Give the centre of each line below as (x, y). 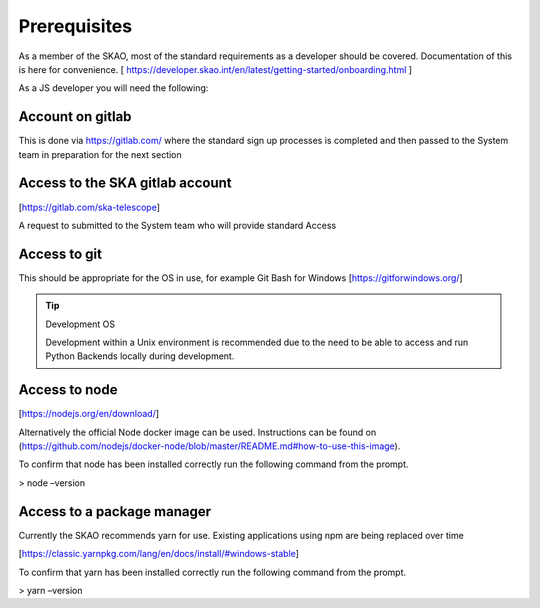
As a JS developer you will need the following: (113, 88)
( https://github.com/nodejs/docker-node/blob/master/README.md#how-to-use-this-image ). (209, 446)
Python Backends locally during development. (140, 356)
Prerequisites (75, 26)
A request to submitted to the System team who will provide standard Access (177, 225)
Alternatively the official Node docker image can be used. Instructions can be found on (197, 432)
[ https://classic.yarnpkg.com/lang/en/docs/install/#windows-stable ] (159, 554)
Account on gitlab (75, 116)
